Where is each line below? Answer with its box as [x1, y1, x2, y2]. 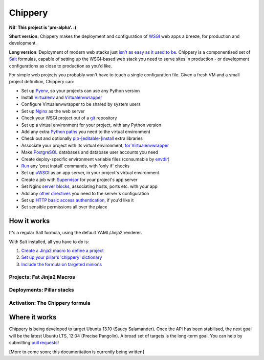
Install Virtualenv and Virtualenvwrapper [21, 94, 102, 100]
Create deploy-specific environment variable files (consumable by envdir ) [21, 156, 170, 162]
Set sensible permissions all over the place [21, 204, 108, 210]
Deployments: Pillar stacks [9, 287, 74, 293]
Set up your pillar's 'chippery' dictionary [21, 254, 102, 260]
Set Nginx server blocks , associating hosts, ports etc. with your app [21, 183, 158, 189]
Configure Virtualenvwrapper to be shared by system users [21, 101, 141, 107]
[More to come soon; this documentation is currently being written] [9, 349, 144, 355]
